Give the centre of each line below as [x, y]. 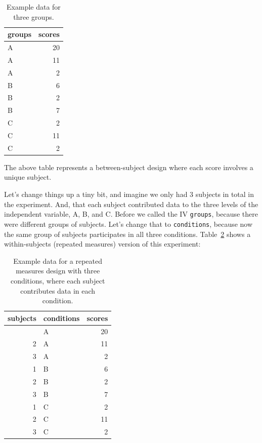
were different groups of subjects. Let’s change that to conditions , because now [128, 224]
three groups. [34, 16]
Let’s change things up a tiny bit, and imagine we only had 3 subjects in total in [129, 194]
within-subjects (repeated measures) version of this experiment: [102, 244]
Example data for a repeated [58, 260]
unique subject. [28, 177]
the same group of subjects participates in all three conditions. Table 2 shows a [127, 234]
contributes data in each [58, 290]
